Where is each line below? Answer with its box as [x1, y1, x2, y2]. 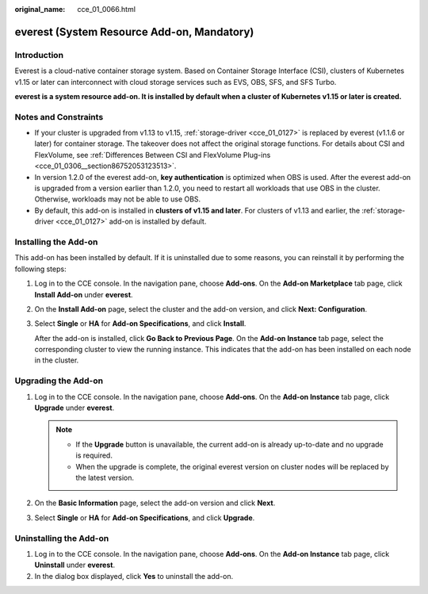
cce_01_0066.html [77, 5, 136, 13]
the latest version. [75, 473, 135, 482]
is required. [75, 450, 113, 460]
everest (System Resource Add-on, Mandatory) [14, 25, 254, 39]
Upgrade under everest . [34, 403, 115, 412]
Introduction [14, 49, 63, 60]
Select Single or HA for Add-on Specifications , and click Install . [34, 319, 246, 328]
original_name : [14, 5, 66, 13]
